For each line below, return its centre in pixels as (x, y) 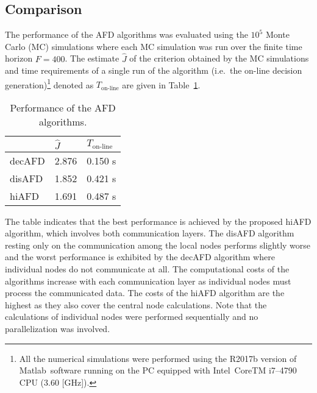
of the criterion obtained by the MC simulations (219, 58)
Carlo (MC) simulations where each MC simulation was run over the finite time (154, 46)
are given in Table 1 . (161, 84)
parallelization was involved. (58, 328)
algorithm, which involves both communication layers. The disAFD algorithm (150, 233)
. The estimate (92, 58)
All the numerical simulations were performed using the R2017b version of (158, 358)
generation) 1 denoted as (49, 83)
